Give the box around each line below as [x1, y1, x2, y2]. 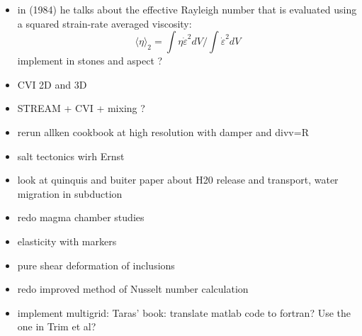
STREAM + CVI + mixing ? [17, 101, 145, 116]
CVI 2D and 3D [17, 77, 87, 91]
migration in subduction [17, 186, 123, 201]
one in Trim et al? [17, 319, 96, 334]
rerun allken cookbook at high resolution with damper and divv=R [17, 124, 309, 139]
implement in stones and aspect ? [17, 53, 163, 68]
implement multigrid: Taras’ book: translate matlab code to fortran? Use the [17, 305, 351, 320]
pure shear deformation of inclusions [17, 257, 175, 272]
